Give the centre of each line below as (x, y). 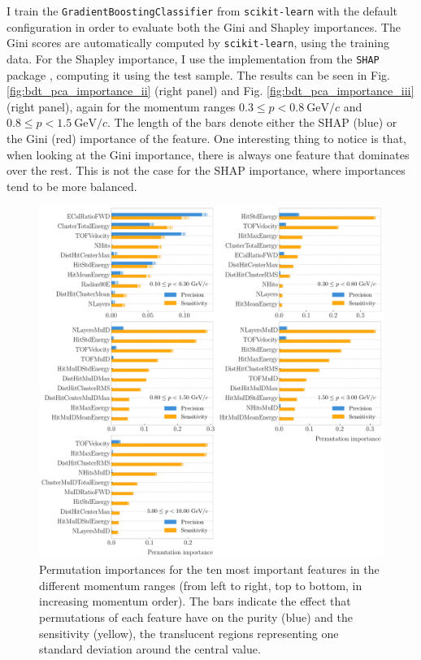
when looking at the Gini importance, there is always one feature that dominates (208, 154)
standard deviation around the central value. (150, 649)
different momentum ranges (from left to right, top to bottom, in (201, 585)
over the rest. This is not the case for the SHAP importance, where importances (206, 170)
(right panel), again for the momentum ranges (121, 106)
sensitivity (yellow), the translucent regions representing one (189, 633)
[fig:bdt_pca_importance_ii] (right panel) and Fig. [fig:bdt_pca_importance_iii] (210, 91)
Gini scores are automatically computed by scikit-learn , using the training (198, 43)
